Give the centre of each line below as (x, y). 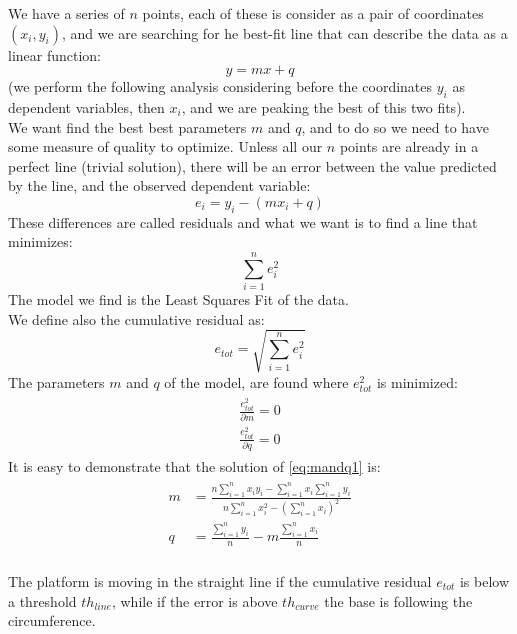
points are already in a (409, 146)
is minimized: (417, 381)
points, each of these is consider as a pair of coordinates (313, 13)
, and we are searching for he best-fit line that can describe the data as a (284, 32)
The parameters (56, 381)
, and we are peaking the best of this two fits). (323, 106)
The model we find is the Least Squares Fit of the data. (178, 299)
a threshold (42, 600)
